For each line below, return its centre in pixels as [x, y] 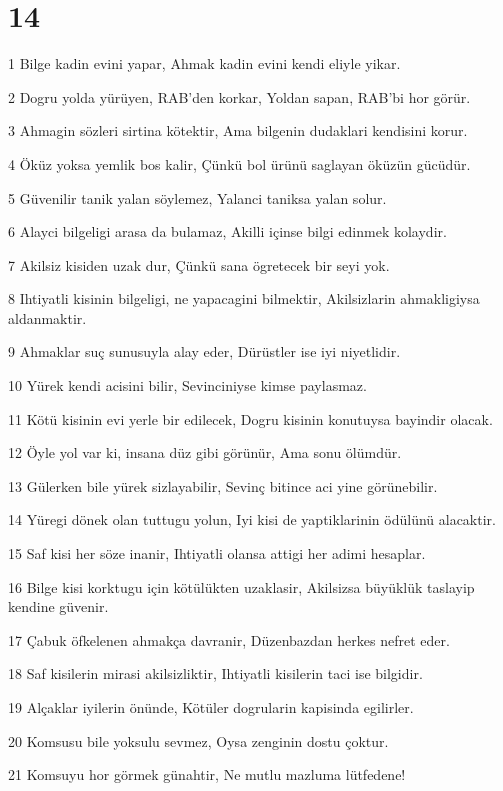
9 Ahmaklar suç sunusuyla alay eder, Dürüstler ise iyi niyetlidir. [204, 351]
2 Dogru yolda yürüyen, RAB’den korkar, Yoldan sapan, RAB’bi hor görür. [239, 96]
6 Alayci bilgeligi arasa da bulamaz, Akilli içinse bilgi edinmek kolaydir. [227, 231]
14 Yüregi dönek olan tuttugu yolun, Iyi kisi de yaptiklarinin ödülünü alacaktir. [252, 519]
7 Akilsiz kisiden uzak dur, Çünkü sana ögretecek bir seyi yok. [199, 264]
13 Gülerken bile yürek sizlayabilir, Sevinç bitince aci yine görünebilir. [223, 485]
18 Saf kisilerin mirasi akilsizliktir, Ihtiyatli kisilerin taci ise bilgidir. [215, 673]
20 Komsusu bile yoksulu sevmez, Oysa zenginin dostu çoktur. [198, 740]
